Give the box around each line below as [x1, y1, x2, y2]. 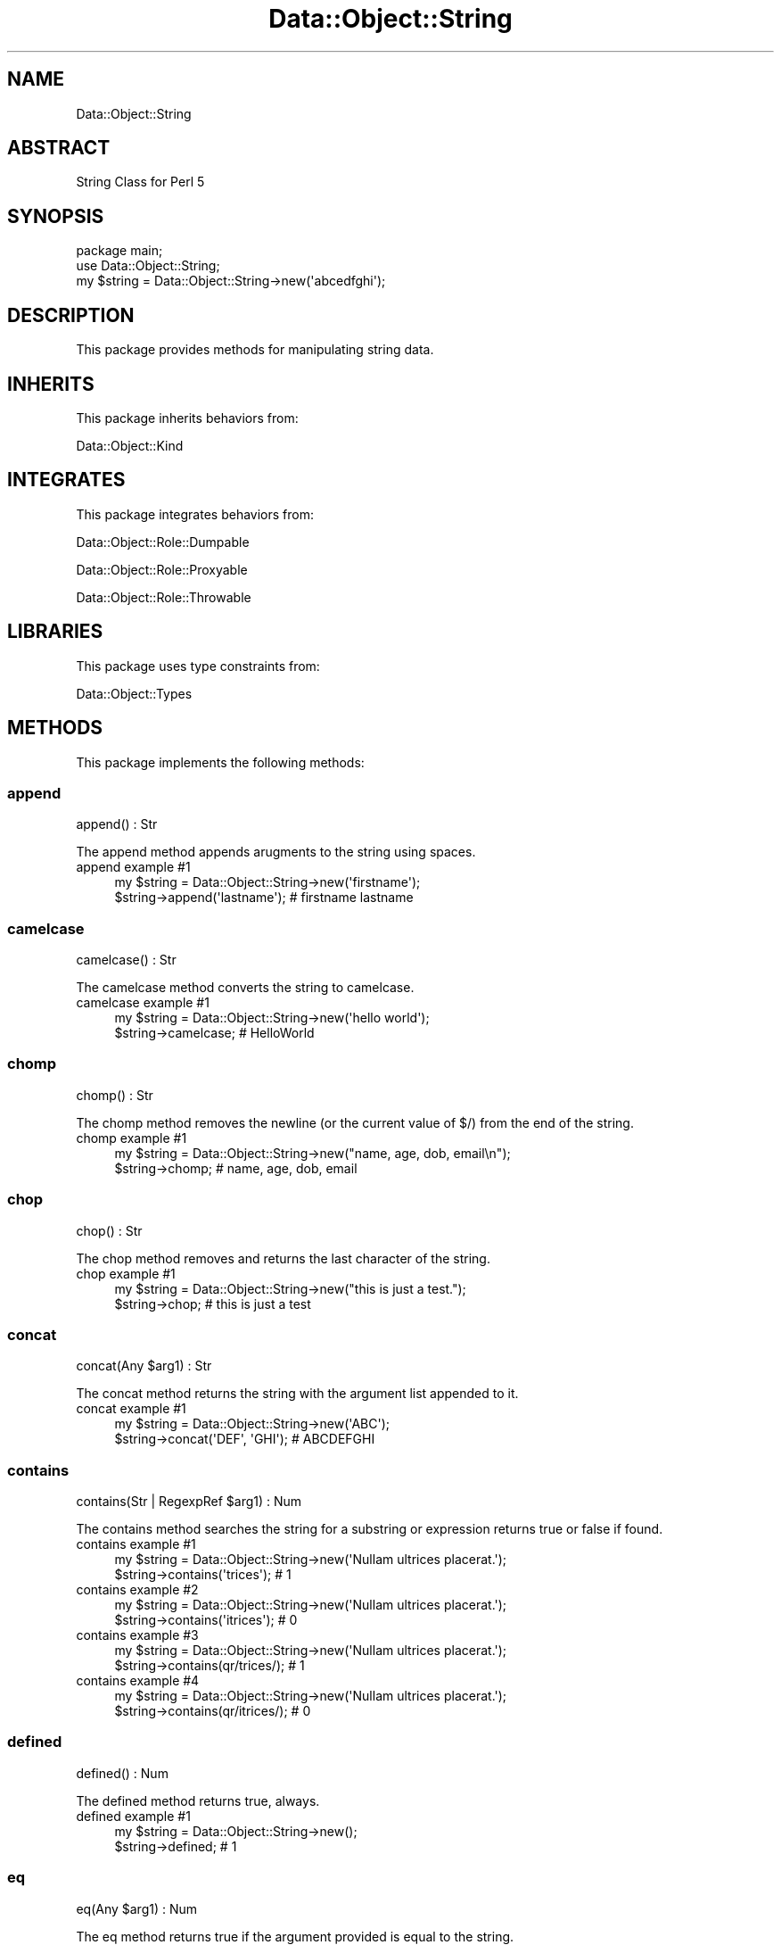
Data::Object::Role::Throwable [76, 589, 251, 605]
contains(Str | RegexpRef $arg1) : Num [76, 1494, 302, 1509]
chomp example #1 [76, 1130, 187, 1146]
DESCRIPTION [7, 303, 135, 327]
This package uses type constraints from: [76, 658, 320, 674]
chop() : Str [76, 1222, 143, 1238]
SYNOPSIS [7, 204, 104, 228]
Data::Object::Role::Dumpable [76, 534, 250, 550]
